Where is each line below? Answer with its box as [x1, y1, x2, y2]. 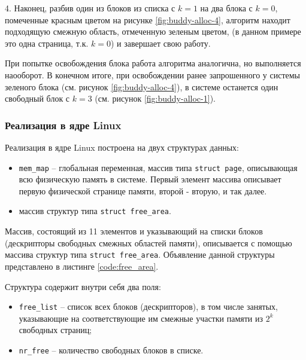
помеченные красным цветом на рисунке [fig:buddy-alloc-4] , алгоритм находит [5, 13, 290, 26]
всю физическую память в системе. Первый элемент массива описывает [19, 173, 281, 185]
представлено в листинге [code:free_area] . [5, 260, 159, 272]
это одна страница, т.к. [5, 36, 89, 49]
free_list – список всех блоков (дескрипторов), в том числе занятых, [19, 300, 278, 313]
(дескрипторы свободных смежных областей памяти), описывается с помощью [5, 236, 292, 249]
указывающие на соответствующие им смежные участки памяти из [19, 312, 263, 324]
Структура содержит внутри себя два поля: [5, 280, 161, 292]
